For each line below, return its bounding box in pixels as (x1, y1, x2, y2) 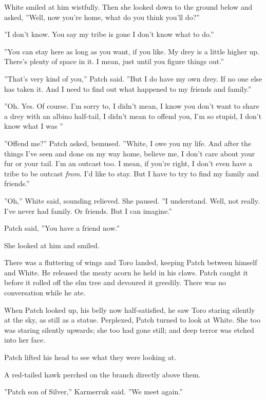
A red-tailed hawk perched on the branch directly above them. (4, 369, 201, 379)
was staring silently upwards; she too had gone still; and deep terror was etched (4, 324, 254, 335)
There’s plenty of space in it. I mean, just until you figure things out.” (4, 56, 224, 67)
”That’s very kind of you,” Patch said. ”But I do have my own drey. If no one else (4, 73, 262, 84)
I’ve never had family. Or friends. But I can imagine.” (4, 205, 172, 216)
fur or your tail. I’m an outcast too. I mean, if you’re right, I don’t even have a (4, 158, 253, 169)
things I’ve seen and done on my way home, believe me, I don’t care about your (4, 148, 255, 158)
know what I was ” (4, 121, 63, 131)
